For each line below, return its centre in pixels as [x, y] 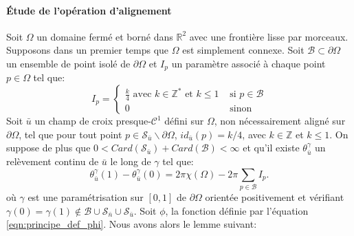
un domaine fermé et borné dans [105, 36]
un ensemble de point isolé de [68, 63]
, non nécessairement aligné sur [280, 121]
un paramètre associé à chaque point [248, 63]
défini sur [184, 121]
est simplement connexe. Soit [243, 50]
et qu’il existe [271, 148]
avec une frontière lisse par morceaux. [269, 36]
